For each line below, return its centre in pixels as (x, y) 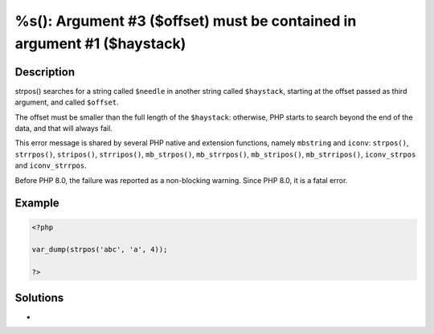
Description (45, 72)
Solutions (39, 297)
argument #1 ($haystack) (100, 43)
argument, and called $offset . (67, 102)
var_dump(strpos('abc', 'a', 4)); (100, 250)
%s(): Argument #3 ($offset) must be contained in (186, 21)
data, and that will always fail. (63, 128)
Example (37, 204)
